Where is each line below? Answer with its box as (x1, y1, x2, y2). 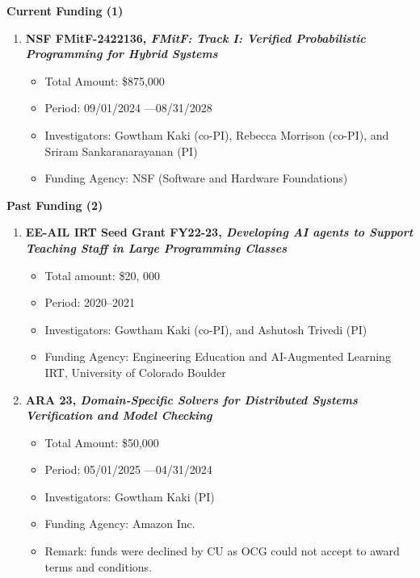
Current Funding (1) (6, 2, 124, 19)
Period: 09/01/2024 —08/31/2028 (44, 99, 212, 116)
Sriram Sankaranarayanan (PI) (44, 142, 198, 159)
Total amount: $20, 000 (44, 266, 160, 283)
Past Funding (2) (6, 196, 103, 213)
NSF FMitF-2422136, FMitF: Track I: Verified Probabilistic (25, 29, 366, 46)
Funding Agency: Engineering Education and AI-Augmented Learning (44, 348, 391, 365)
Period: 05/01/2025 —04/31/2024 (44, 461, 212, 478)
